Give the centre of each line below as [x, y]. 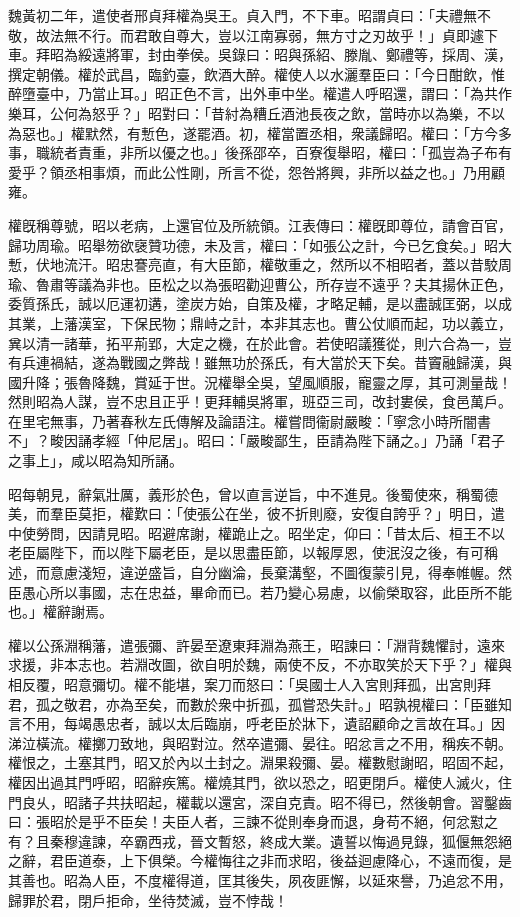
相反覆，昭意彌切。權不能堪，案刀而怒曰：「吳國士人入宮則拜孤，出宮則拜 [249, 684]
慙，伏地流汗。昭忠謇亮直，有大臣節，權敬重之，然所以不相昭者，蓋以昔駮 [253, 264]
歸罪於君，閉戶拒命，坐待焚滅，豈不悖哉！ [148, 899]
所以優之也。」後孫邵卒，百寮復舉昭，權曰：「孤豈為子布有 [322, 152]
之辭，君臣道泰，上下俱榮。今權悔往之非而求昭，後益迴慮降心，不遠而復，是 [260, 860]
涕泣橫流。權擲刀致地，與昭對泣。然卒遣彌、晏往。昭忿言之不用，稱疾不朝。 [260, 742]
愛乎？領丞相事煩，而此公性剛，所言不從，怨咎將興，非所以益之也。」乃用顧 [256, 171]
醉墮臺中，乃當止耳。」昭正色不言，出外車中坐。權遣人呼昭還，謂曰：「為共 [253, 93]
